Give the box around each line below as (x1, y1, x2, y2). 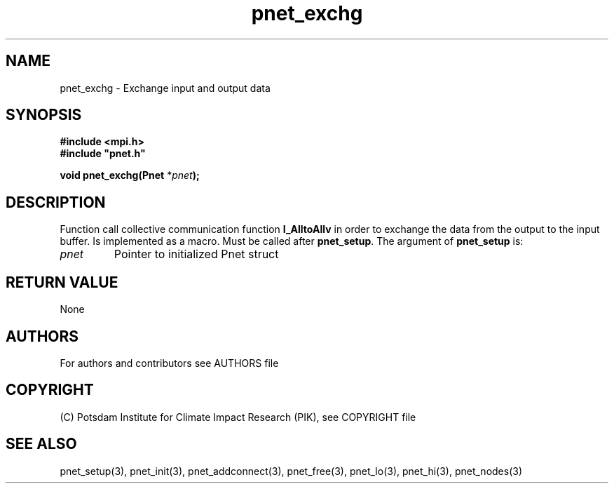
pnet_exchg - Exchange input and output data (60, 81, 271, 94)
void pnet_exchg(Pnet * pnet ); (60, 169, 200, 182)
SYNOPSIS (6, 106, 82, 124)
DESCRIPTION (6, 193, 106, 211)
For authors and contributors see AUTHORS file (60, 356, 279, 369)
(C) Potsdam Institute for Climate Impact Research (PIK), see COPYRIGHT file (60, 410, 416, 423)
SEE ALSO (6, 435, 77, 453)
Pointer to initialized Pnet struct (114, 247, 279, 262)
